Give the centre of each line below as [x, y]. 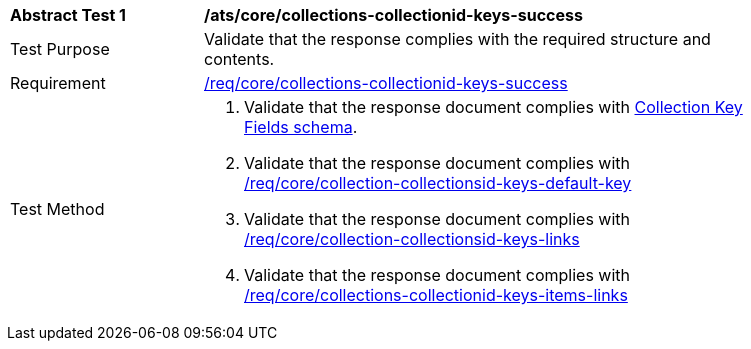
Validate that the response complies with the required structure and [457, 39]
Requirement [58, 83]
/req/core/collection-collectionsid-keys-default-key [438, 183]
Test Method [57, 209]
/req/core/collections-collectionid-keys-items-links [436, 295]
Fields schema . [301, 127]
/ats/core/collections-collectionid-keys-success [393, 15]
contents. [239, 59]
